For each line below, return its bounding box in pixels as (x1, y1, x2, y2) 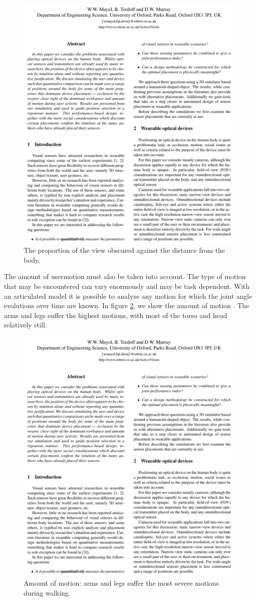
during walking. (24, 587, 70, 598)
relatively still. (4, 320, 47, 330)
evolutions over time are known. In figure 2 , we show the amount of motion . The (4, 300, 250, 311)
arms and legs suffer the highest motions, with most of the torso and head (4, 310, 227, 320)
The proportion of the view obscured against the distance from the (24, 245, 225, 255)
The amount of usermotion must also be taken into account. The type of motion (4, 271, 246, 281)
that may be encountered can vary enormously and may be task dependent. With (4, 280, 250, 291)
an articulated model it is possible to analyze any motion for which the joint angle (4, 290, 252, 301)
